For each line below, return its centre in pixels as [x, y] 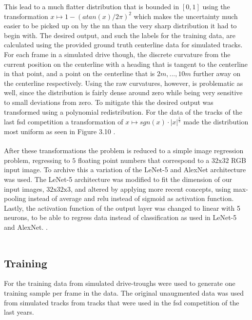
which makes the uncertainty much [186, 16]
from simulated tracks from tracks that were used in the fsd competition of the [122, 302]
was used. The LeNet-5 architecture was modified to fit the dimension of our [118, 179]
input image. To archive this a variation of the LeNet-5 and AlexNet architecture [125, 170]
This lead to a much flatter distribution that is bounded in [92, 6]
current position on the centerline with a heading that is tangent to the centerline [126, 64]
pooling [15, 198]
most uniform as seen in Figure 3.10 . [60, 131]
